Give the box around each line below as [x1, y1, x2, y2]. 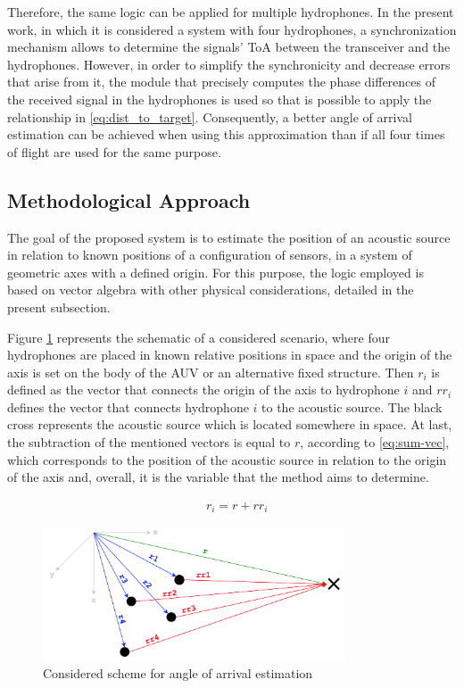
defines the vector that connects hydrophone [7, 397, 249, 416]
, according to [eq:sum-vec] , [300, 433, 450, 452]
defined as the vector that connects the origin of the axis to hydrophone [7, 380, 400, 399]
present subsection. [7, 297, 111, 316]
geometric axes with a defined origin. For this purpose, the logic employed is [7, 262, 424, 281]
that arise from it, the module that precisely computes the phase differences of [7, 72, 436, 91]
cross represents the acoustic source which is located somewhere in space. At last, [7, 415, 452, 434]
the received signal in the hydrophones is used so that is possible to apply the [7, 89, 432, 108]
